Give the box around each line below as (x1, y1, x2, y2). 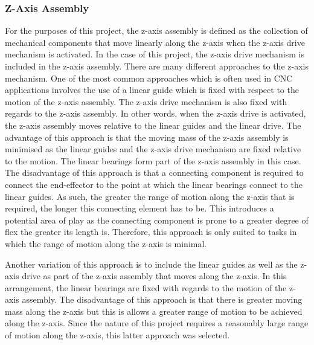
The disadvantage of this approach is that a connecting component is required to (5, 166, 304, 179)
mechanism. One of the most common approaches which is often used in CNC (5, 71, 293, 84)
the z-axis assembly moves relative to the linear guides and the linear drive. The (5, 118, 301, 131)
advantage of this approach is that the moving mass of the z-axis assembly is (5, 131, 289, 143)
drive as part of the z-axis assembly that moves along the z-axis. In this (22, 269, 287, 282)
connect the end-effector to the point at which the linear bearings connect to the (5, 178, 303, 190)
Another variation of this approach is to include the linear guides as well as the (5, 257, 298, 270)
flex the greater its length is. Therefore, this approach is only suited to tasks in (5, 225, 297, 238)
